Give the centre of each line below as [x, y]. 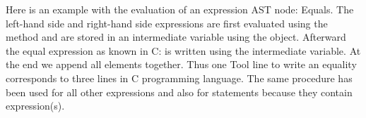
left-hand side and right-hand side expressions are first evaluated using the [167, 23]
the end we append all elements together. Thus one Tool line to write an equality [181, 64]
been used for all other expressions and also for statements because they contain [179, 92]
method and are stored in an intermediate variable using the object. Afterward [176, 37]
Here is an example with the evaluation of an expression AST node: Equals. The [180, 9]
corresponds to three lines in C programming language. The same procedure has [179, 78]
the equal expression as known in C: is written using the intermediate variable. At [183, 50]
